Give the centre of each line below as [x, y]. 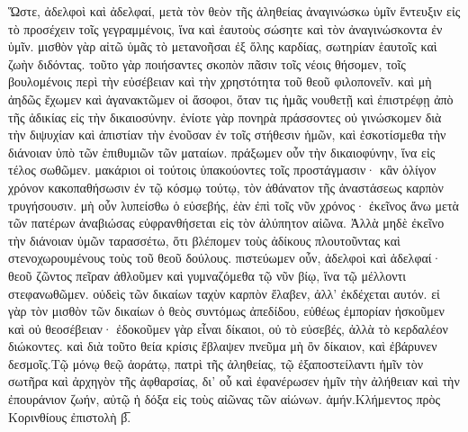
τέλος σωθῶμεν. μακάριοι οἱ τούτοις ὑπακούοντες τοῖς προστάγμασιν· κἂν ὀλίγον [222, 170]
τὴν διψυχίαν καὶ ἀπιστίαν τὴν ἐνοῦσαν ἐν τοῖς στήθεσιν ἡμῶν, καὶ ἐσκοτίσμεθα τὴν [227, 135]
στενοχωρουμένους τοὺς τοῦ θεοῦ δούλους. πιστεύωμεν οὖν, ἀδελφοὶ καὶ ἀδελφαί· [225, 258]
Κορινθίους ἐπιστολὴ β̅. [70, 416]
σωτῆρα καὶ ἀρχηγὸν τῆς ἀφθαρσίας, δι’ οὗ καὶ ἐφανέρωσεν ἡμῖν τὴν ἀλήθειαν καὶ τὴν [234, 381]
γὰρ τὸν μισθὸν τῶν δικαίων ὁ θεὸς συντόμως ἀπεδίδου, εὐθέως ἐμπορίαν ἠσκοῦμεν [226, 311]
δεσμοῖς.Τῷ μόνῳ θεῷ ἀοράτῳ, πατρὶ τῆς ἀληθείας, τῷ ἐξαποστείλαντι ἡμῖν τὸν [216, 363]
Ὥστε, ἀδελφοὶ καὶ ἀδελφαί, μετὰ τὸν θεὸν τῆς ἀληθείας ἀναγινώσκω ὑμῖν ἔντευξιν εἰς [234, 11]
